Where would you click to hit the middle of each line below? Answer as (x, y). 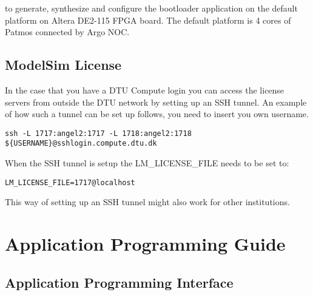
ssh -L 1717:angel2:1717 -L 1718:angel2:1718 (98, 133)
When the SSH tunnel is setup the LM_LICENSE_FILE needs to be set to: (147, 163)
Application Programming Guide (145, 244)
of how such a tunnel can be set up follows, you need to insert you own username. (157, 114)
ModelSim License (63, 65)
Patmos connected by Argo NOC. (67, 32)
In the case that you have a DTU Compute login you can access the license (145, 90)
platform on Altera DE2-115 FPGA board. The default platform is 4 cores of (148, 20)
